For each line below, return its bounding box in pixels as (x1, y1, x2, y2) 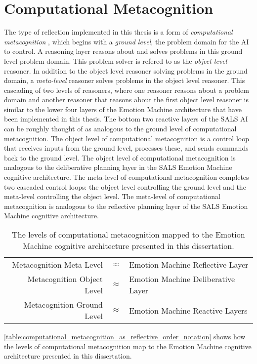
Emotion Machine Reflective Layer (129, 259, 249, 270)
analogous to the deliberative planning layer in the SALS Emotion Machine (4, 162, 232, 172)
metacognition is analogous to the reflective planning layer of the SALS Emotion (4, 201, 248, 211)
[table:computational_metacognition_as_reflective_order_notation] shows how (4, 331, 246, 341)
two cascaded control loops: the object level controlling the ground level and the (4, 181, 246, 192)
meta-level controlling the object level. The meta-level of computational (4, 191, 220, 202)
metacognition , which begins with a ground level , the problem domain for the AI (4, 36, 249, 46)
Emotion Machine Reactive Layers (129, 304, 248, 316)
